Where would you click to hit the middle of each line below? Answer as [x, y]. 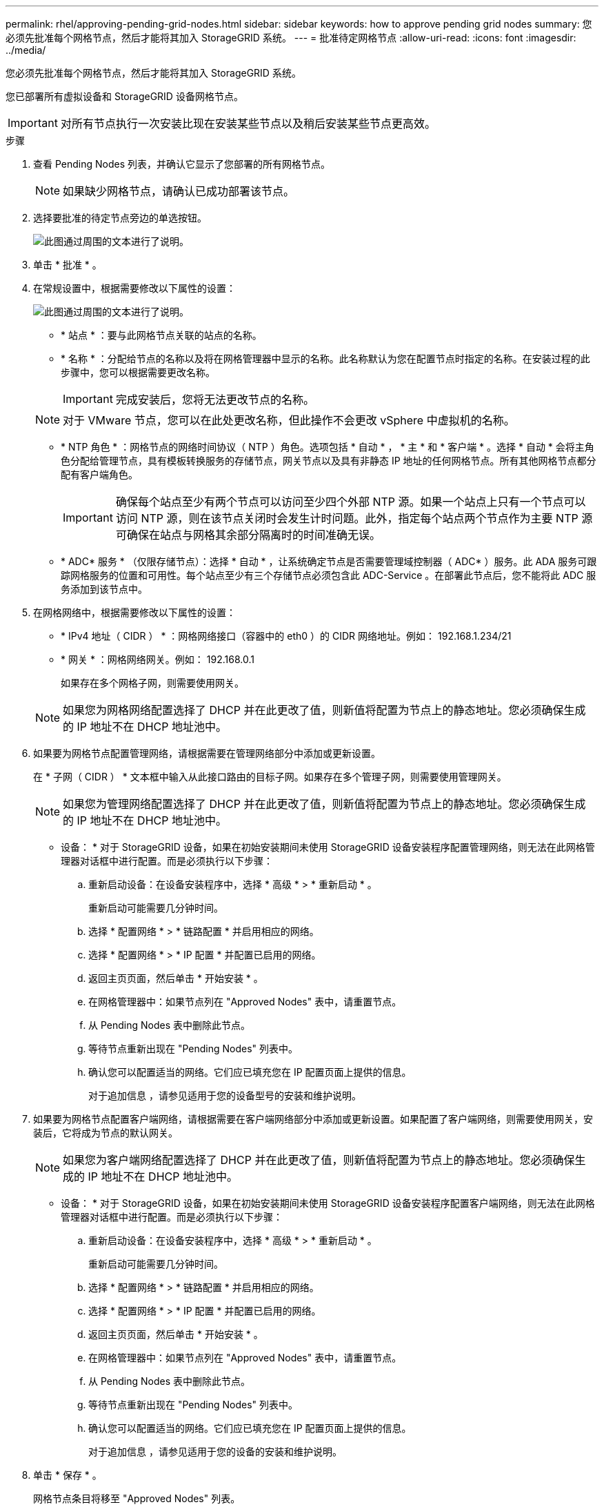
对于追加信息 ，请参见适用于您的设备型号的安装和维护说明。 [225, 1095]
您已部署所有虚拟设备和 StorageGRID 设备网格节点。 [124, 96]
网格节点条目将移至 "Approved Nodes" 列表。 [137, 1498]
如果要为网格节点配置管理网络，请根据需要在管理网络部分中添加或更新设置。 [207, 753]
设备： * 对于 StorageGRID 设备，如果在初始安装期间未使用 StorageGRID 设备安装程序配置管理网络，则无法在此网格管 [328, 847]
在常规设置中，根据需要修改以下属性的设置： [134, 288]
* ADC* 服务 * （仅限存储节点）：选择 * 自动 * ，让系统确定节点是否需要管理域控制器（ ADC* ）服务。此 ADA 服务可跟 [329, 561]
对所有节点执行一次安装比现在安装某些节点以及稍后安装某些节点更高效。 [248, 124]
